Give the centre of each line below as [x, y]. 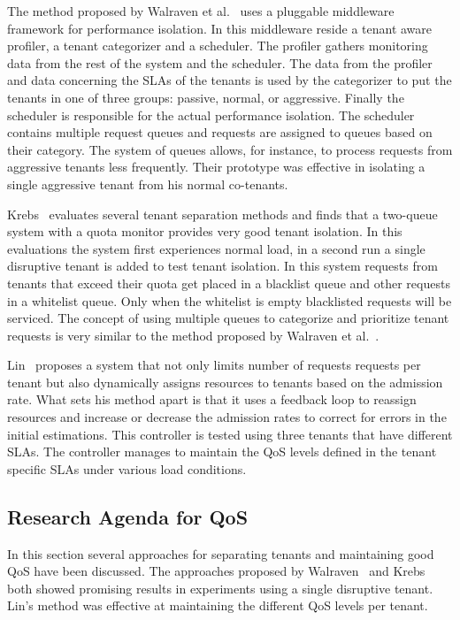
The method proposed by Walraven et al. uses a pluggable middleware [201, 11]
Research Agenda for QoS [128, 516]
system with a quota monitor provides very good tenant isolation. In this [205, 231]
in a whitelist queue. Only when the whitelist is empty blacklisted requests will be [230, 300]
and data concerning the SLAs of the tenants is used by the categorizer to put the [230, 80]
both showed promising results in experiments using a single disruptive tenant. [220, 588]
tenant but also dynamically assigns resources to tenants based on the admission [225, 382]
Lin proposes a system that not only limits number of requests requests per [214, 365]
